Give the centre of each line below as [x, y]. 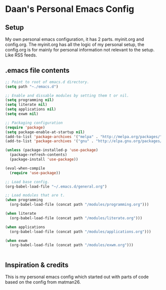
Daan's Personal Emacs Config [70, 9]
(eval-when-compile [25, 168]
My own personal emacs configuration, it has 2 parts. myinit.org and [75, 39]
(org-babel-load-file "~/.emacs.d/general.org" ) [56, 187]
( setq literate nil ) [26, 105]
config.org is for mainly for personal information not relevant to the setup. [80, 50]
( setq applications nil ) [31, 109]
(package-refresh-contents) [39, 155]
